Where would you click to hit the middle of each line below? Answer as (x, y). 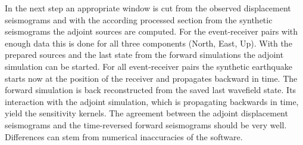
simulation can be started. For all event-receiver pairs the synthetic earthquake (149, 66)
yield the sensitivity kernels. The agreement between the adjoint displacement (146, 113)
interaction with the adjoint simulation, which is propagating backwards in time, (152, 101)
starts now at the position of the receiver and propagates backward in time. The (151, 78)
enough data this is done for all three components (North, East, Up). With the (149, 43)
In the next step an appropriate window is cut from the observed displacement (148, 8)
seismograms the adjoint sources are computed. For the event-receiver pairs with (151, 31)
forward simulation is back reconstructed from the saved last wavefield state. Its (151, 90)
